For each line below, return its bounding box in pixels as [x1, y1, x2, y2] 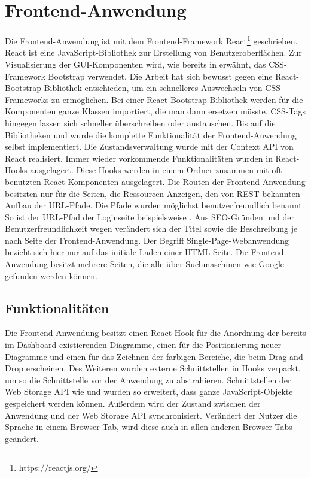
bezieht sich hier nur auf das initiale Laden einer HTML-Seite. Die [5, 246, 248, 258]
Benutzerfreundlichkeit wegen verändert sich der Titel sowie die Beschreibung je [5, 222, 298, 235]
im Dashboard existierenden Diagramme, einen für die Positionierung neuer [5, 338, 281, 351]
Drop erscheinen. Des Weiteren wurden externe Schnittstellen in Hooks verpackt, [5, 362, 301, 374]
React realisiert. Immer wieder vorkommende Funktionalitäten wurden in [5, 152, 273, 164]
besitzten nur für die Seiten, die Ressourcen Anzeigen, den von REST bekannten [5, 187, 300, 199]
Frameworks [5, 93, 49, 105]
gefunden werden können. [5, 269, 97, 282]
